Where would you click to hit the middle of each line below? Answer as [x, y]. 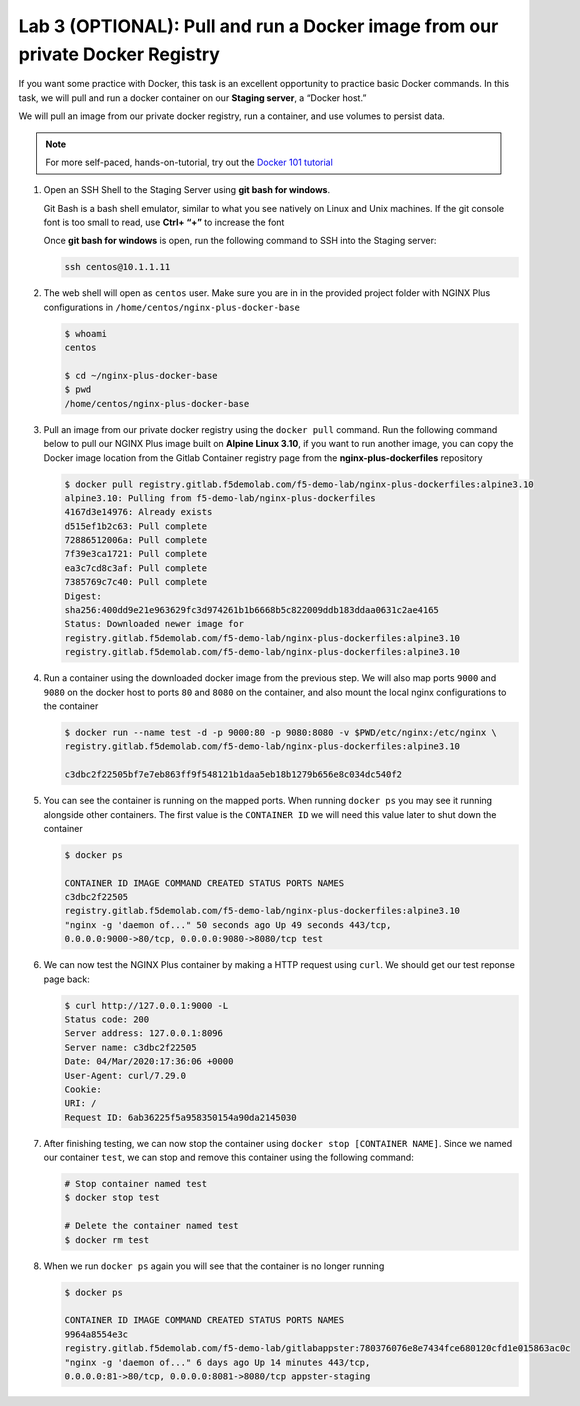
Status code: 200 [107, 1019]
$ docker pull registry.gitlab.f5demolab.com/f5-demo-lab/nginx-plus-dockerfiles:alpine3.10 [299, 484]
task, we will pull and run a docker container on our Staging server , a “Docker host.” [192, 97]
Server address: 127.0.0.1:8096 [144, 1033]
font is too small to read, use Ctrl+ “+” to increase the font [164, 222]
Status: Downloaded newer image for [154, 624]
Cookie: [83, 1089]
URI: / [80, 1103]
